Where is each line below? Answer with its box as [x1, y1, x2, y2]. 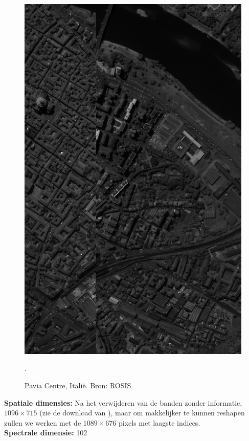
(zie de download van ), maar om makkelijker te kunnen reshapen [39, 407, 245, 418]
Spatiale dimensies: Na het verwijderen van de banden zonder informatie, [4, 397, 242, 408]
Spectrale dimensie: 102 [4, 427, 87, 438]
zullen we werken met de [4, 417, 81, 428]
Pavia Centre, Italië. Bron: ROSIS [25, 380, 131, 390]
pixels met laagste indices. [119, 417, 200, 428]
